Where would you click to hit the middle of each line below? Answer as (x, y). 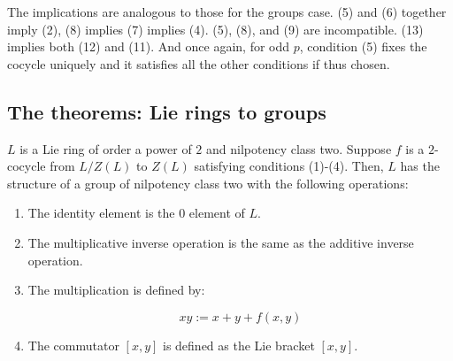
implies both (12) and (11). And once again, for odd (149, 46)
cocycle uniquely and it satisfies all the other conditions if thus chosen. (199, 63)
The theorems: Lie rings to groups (167, 111)
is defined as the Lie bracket (238, 345)
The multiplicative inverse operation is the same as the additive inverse (221, 242)
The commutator (73, 345)
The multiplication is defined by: (116, 290)
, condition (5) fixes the (363, 46)
